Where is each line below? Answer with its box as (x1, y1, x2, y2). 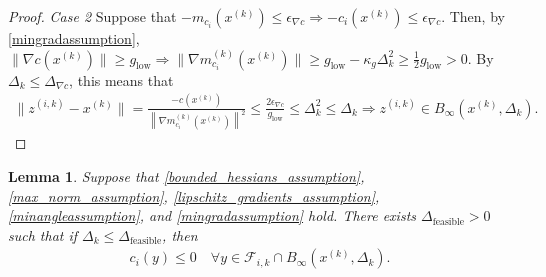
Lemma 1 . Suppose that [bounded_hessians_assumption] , (8, 166, 365, 186)
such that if (8, 224, 78, 245)
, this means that (69, 69, 174, 90)
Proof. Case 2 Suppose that (8, 6, 177, 26)
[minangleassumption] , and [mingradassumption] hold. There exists (8, 205, 417, 226)
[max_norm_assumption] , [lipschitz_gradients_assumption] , (8, 185, 380, 206)
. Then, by (441, 6, 505, 26)
